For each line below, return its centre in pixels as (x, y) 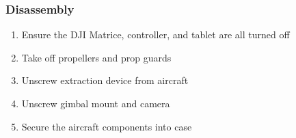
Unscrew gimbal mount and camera (96, 103)
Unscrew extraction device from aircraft (105, 80)
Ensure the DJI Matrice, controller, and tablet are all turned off (156, 34)
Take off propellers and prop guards (96, 57)
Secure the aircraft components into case (107, 126)
